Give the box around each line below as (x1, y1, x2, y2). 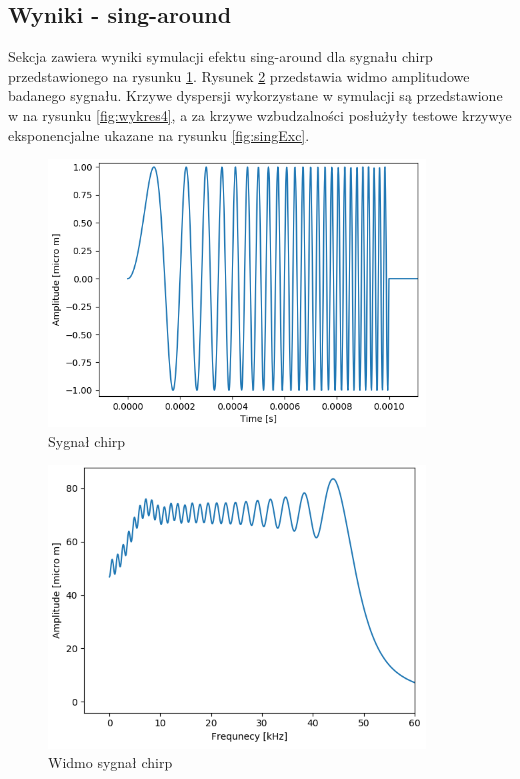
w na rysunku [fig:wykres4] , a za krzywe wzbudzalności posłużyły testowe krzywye (8, 104, 512, 125)
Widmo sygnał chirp (48, 752, 173, 773)
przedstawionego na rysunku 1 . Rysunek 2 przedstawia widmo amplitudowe (8, 65, 470, 86)
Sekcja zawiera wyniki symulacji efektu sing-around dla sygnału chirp (8, 46, 433, 67)
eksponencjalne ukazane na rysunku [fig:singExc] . (8, 124, 310, 145)
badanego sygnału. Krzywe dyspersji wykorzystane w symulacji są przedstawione (8, 85, 503, 106)
